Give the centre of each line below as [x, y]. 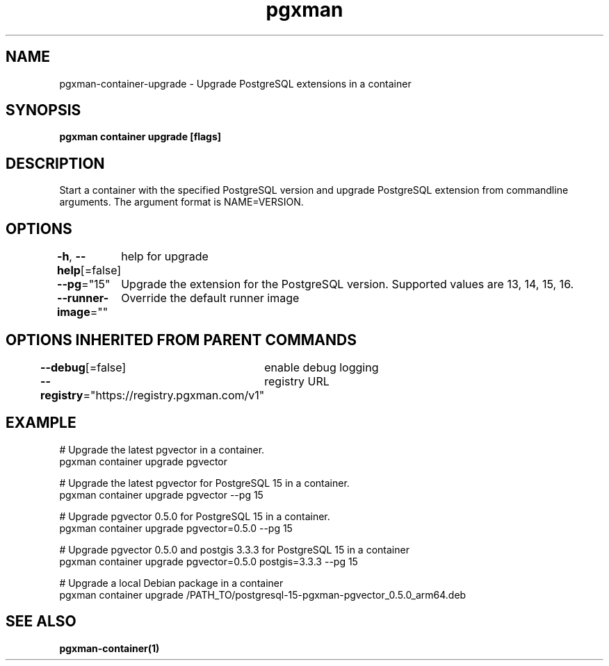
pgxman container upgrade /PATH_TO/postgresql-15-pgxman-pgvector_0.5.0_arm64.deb [263, 594]
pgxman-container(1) [109, 648]
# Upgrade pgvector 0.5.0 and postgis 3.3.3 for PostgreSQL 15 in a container [234, 549]
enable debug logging [322, 367]
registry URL [297, 381]
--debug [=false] [83, 367]
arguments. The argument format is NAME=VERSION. [181, 202]
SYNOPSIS [43, 110]
